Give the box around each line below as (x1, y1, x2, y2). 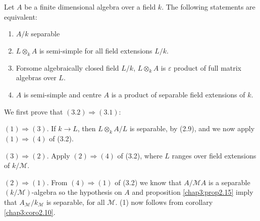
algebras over (16, 72, 57, 83)
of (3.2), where (117, 150, 163, 160)
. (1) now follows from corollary (115, 196, 213, 207)
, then (77, 123, 96, 134)
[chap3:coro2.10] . (4, 206, 56, 217)
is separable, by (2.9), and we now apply (129, 123, 255, 134)
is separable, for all (46, 196, 105, 207)
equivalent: (4, 11, 37, 22)
